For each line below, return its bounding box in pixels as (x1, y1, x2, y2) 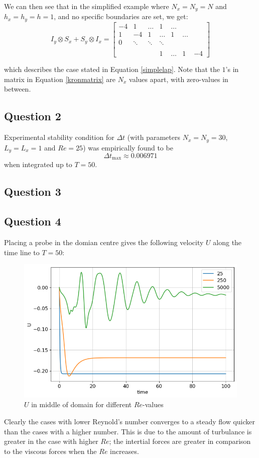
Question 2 (4, 108, 61, 124)
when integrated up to (4, 159, 72, 170)
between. (4, 84, 31, 94)
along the (213, 237, 242, 247)
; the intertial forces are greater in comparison (109, 436, 251, 446)
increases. (110, 445, 139, 456)
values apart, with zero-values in (129, 73, 228, 84)
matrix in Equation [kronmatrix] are (4, 73, 116, 84)
